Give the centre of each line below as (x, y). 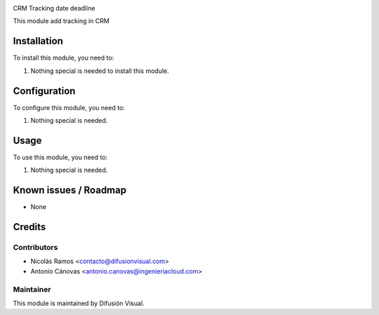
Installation (38, 41)
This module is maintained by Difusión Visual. (79, 303)
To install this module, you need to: (64, 58)
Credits (29, 227)
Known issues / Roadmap (69, 190)
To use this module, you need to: (60, 157)
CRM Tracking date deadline (54, 8)
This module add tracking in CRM (61, 21)
